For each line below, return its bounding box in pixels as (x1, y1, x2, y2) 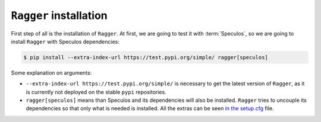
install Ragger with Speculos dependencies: (11, 38, 120, 45)
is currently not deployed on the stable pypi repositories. (26, 88, 166, 95)
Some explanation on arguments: (11, 69, 92, 76)
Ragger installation (11, 9, 108, 22)
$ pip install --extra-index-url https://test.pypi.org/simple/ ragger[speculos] (23, 54, 269, 60)
